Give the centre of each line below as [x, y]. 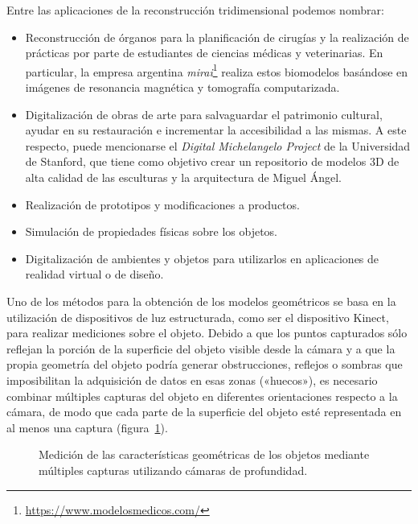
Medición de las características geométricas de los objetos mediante [204, 454]
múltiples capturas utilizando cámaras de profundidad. [173, 470]
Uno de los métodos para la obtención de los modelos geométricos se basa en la [201, 301]
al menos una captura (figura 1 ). [87, 427]
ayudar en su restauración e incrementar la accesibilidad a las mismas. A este [216, 130]
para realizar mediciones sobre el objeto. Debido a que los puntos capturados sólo [207, 333]
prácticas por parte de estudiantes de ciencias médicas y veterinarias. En [204, 53]
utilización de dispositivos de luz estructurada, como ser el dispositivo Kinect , [198, 317]
